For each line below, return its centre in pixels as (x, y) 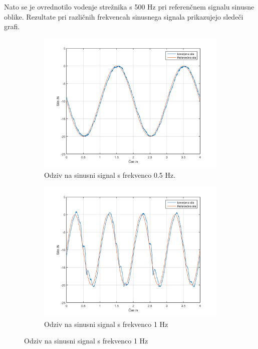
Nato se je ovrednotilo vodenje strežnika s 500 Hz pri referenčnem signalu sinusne (129, 7)
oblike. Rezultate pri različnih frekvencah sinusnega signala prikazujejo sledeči (124, 16)
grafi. (12, 26)
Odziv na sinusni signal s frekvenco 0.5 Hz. (110, 175)
